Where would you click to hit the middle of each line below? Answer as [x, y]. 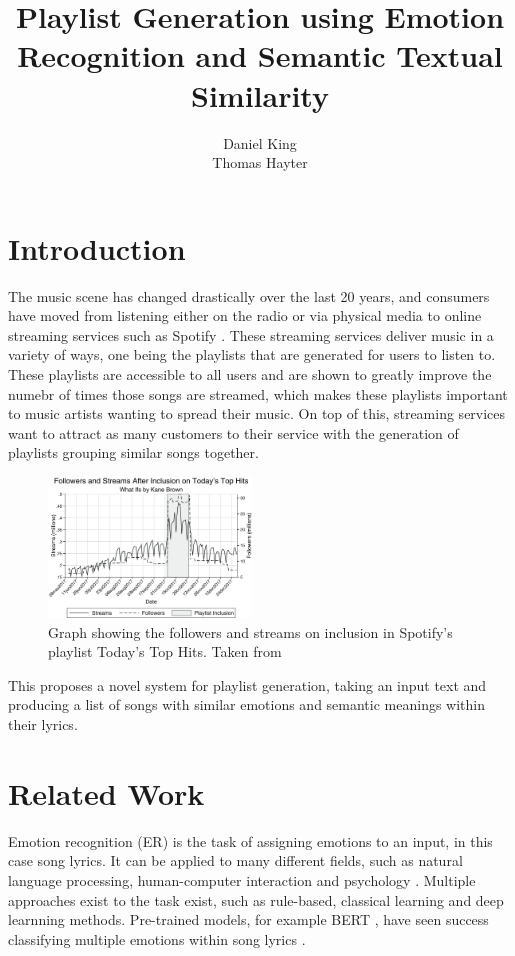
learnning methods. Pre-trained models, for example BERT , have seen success [248, 919]
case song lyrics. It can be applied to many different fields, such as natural [235, 860]
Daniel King [260, 142]
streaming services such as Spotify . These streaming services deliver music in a [251, 334]
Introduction [97, 247]
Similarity [260, 94]
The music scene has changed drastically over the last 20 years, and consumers [249, 295]
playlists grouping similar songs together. [133, 452]
